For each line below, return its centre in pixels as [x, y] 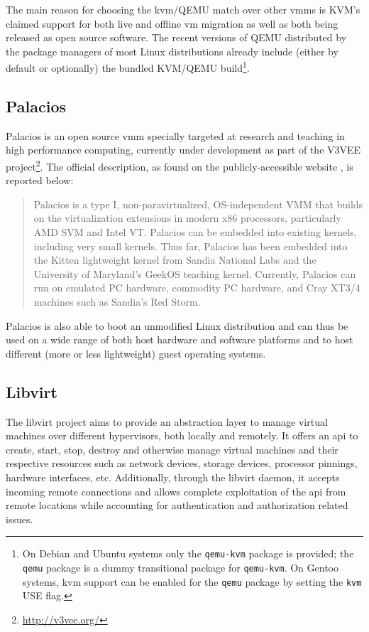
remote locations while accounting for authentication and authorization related [177, 505]
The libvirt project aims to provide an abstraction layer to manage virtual [167, 421]
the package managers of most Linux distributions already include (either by [172, 51]
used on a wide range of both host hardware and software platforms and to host [180, 339]
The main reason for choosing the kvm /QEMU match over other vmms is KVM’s [183, 9]
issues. [20, 519]
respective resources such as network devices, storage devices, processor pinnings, [182, 463]
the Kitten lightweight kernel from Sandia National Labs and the [175, 260]
